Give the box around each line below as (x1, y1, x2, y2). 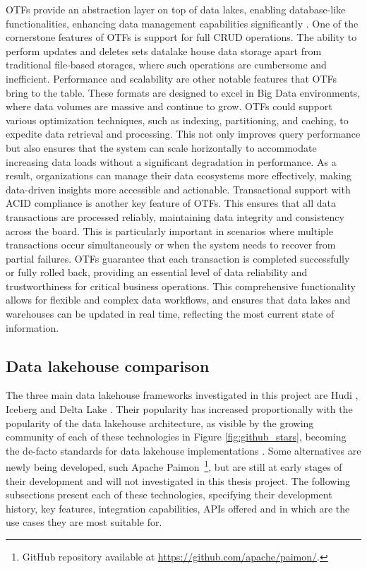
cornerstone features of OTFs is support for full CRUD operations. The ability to (6, 30, 357, 44)
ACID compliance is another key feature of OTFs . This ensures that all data (6, 196, 336, 210)
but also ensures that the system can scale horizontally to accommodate (6, 140, 317, 155)
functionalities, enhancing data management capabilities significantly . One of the (6, 16, 359, 30)
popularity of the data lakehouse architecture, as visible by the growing (6, 415, 314, 430)
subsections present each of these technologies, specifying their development (6, 487, 332, 502)
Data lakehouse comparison (6, 354, 210, 376)
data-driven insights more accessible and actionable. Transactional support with (6, 181, 351, 196)
